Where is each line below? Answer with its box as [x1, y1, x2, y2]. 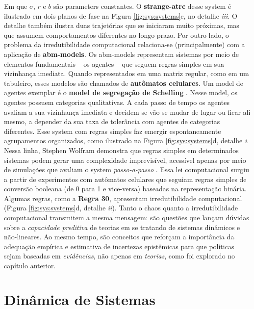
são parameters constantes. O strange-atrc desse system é [53, 1, 231, 11]
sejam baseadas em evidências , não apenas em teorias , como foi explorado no [4, 251, 235, 261]
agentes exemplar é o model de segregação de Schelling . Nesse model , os [4, 87, 238, 98]
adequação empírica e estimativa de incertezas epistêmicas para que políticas [4, 241, 234, 251]
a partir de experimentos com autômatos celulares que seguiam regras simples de [4, 174, 247, 184]
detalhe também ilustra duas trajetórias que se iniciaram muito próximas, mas [4, 20, 239, 30]
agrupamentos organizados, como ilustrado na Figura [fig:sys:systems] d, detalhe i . [4, 135, 249, 146]
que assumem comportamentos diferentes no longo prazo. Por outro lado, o [4, 29, 229, 40]
